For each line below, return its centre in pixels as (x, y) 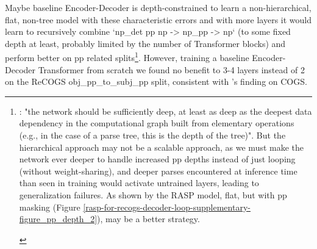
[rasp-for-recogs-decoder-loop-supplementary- (167, 207)
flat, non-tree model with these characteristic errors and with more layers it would (158, 19)
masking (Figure (50, 207)
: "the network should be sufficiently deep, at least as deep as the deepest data (166, 111)
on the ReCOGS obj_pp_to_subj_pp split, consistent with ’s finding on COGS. (156, 81)
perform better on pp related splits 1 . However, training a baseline (127, 57)
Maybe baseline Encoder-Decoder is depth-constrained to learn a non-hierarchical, (158, 7)
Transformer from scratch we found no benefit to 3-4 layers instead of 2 (171, 69)
